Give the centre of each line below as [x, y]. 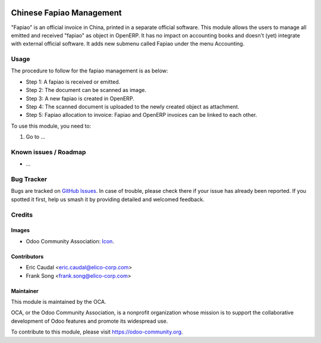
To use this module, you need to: [51, 126]
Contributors [27, 256]
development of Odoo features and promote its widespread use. [89, 321]
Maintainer [25, 291]
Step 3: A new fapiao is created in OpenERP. [80, 99]
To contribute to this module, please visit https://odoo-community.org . [97, 332]
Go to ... [36, 137]
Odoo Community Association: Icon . [70, 241]
